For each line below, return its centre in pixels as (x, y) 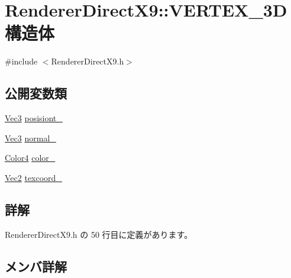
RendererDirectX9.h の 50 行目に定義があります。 (99, 234)
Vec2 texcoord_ (33, 177)
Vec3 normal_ (30, 138)
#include (21, 61)
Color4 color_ (30, 158)
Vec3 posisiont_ (34, 118)
